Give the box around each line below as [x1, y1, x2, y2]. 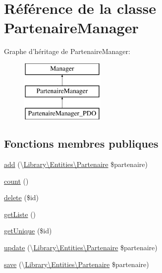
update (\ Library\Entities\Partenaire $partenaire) [4, 242, 158, 253]
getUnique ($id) [4, 225, 52, 236]
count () [4, 175, 29, 186]
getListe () [4, 209, 36, 219]
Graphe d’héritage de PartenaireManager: [4, 46, 130, 56]
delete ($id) [4, 192, 39, 203]
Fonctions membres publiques [4, 136, 159, 151]
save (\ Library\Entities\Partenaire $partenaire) [4, 259, 149, 269]
